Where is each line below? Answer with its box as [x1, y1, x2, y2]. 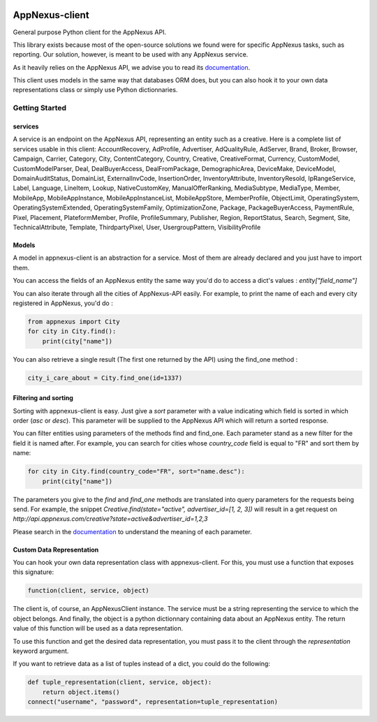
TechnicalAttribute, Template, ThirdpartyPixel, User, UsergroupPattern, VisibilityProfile [13, 223, 261, 231]
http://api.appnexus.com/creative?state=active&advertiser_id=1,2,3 [13, 515, 208, 523]
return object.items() [42, 688, 120, 696]
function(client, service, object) [27, 587, 149, 595]
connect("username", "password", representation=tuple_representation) [27, 698, 279, 706]
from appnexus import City [27, 318, 120, 325]
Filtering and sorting [13, 394, 73, 402]
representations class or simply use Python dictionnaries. [13, 86, 178, 94]
